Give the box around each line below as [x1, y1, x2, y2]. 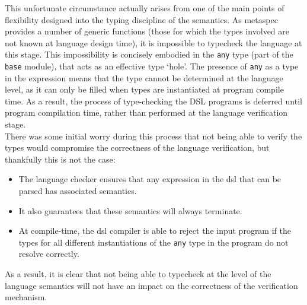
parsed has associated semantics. [18, 185, 137, 197]
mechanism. [5, 291, 47, 303]
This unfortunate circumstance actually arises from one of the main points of [5, 2, 284, 14]
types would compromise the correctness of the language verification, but [5, 141, 270, 154]
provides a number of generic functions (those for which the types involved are [5, 25, 290, 37]
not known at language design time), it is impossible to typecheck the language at [5, 36, 302, 49]
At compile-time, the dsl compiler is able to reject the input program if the [18, 224, 291, 237]
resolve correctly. [18, 247, 79, 260]
